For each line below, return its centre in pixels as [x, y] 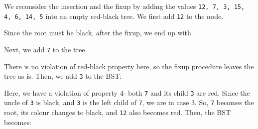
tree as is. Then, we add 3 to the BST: [63, 76]
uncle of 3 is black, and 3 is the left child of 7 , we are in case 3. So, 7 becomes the [129, 102]
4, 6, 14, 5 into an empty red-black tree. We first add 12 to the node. [114, 16]
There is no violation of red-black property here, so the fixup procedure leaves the [129, 66]
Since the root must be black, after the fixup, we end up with [98, 33]
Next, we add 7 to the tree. [46, 49]
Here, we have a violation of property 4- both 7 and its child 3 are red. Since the [127, 92]
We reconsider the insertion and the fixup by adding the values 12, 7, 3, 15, [125, 6]
